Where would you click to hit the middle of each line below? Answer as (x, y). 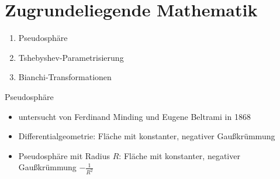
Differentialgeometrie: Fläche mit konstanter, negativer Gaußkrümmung (147, 136)
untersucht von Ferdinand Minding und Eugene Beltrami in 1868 (134, 116)
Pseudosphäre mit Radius (64, 155)
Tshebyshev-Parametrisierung (71, 57)
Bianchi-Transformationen (65, 77)
